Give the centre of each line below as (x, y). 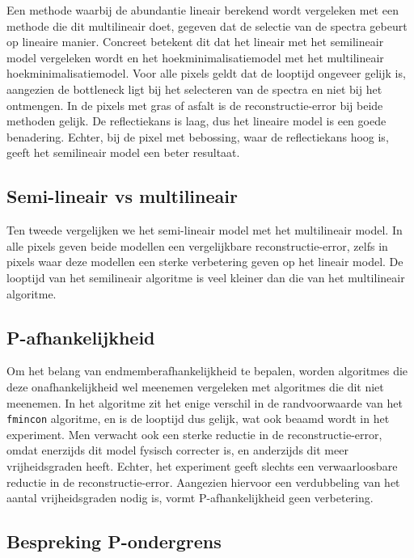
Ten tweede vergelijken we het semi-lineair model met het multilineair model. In (205, 230)
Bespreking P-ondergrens (114, 541)
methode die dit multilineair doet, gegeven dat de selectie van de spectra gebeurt (207, 25)
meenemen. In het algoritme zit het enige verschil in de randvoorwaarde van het (205, 402)
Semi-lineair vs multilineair (122, 196)
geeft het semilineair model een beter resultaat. (123, 152)
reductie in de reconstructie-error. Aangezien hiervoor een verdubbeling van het (203, 482)
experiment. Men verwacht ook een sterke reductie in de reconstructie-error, (194, 434)
